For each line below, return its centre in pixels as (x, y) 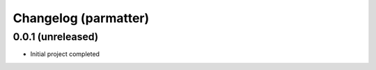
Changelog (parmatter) (81, 18)
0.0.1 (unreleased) (56, 37)
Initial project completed (65, 54)
